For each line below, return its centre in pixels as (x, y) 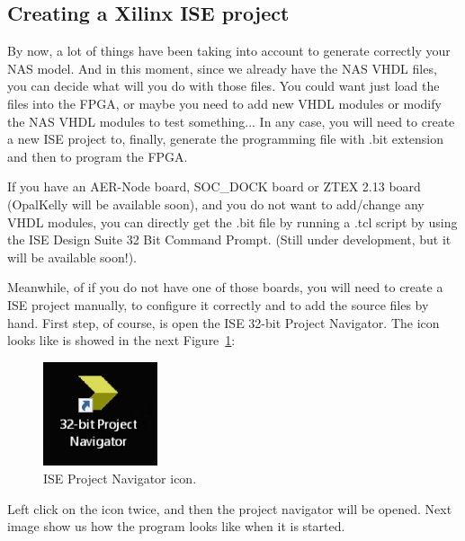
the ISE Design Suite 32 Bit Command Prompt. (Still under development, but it (229, 239)
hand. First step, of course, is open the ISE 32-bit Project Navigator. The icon (224, 322)
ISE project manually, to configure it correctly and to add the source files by (218, 304)
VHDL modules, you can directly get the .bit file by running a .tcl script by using (232, 222)
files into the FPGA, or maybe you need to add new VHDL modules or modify (224, 103)
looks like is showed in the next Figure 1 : (121, 340)
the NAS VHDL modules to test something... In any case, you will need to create (231, 121)
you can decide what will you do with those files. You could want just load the (224, 86)
